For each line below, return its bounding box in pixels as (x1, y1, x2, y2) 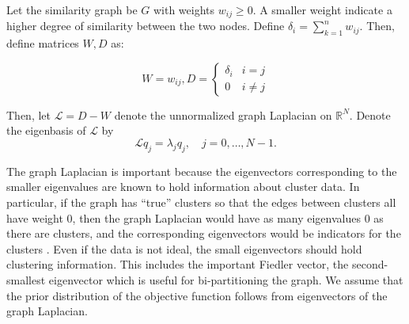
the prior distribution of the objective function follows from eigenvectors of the (6, 287, 388, 303)
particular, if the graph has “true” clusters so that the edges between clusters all (6, 194, 396, 211)
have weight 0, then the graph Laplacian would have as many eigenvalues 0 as (6, 209, 384, 226)
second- (351, 256, 388, 273)
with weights (153, 2, 215, 17)
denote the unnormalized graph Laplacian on (114, 106, 332, 123)
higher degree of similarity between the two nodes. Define (6, 17, 285, 34)
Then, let (6, 106, 51, 123)
